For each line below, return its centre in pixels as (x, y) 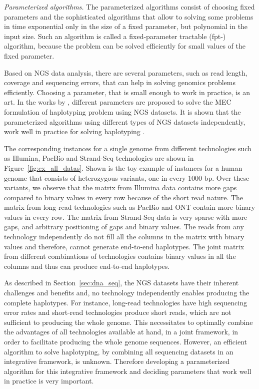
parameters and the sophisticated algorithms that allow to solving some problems (129, 16)
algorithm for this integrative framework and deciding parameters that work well (128, 371)
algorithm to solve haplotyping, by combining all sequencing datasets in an (119, 351)
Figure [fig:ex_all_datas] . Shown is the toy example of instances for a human (123, 167)
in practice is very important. (49, 381)
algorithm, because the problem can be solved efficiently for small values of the (125, 46)
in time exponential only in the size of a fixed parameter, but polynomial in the (126, 26)
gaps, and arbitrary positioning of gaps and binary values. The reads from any (124, 227)
